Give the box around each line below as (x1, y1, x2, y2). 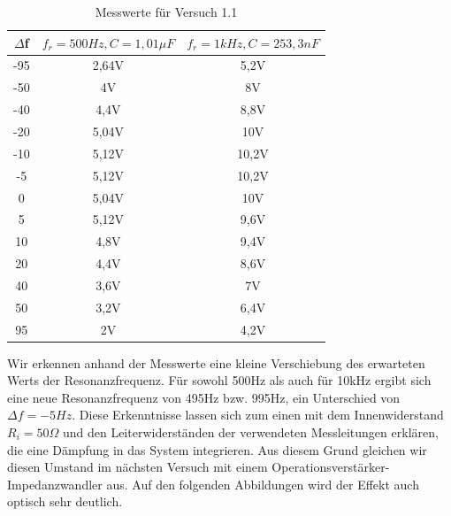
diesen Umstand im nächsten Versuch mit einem (7, 458, 268, 476)
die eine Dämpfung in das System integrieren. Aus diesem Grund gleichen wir (7, 440, 427, 458)
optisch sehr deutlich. (7, 492, 123, 511)
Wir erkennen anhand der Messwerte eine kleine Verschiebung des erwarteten (7, 353, 425, 372)
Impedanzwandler (7, 474, 103, 493)
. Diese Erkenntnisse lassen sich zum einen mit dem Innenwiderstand (72, 405, 444, 424)
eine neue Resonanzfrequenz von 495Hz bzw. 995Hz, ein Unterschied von (7, 388, 401, 406)
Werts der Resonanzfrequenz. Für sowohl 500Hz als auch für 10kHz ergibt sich (7, 371, 432, 389)
